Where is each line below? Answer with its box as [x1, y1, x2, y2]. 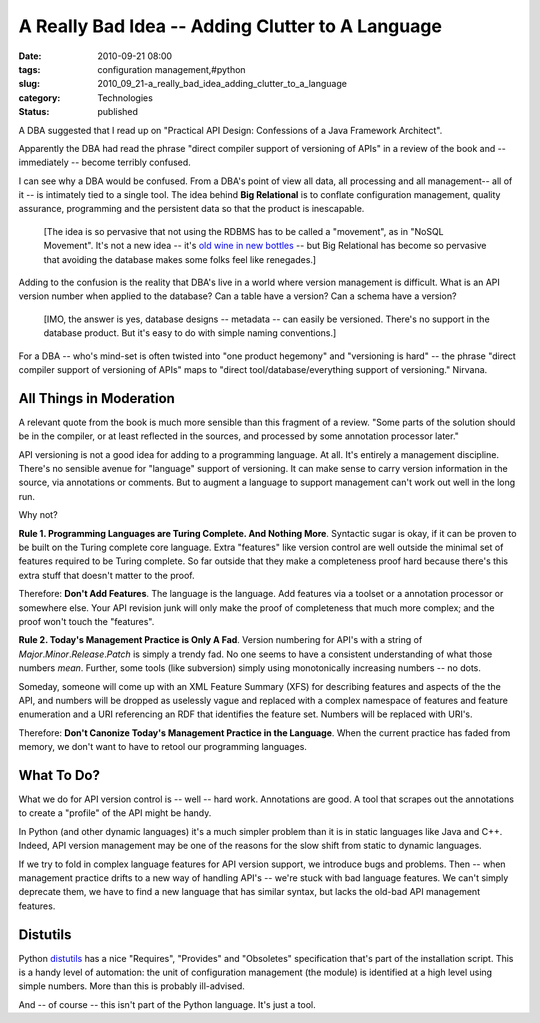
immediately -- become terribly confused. [18, 156, 192, 169]
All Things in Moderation [18, 390, 175, 407]
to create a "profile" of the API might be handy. [18, 807, 212, 819]
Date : [18, 50, 42, 62]
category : [18, 91, 61, 104]
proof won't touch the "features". [18, 615, 155, 627]
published [97, 106, 139, 118]
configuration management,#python [97, 63, 246, 75]
